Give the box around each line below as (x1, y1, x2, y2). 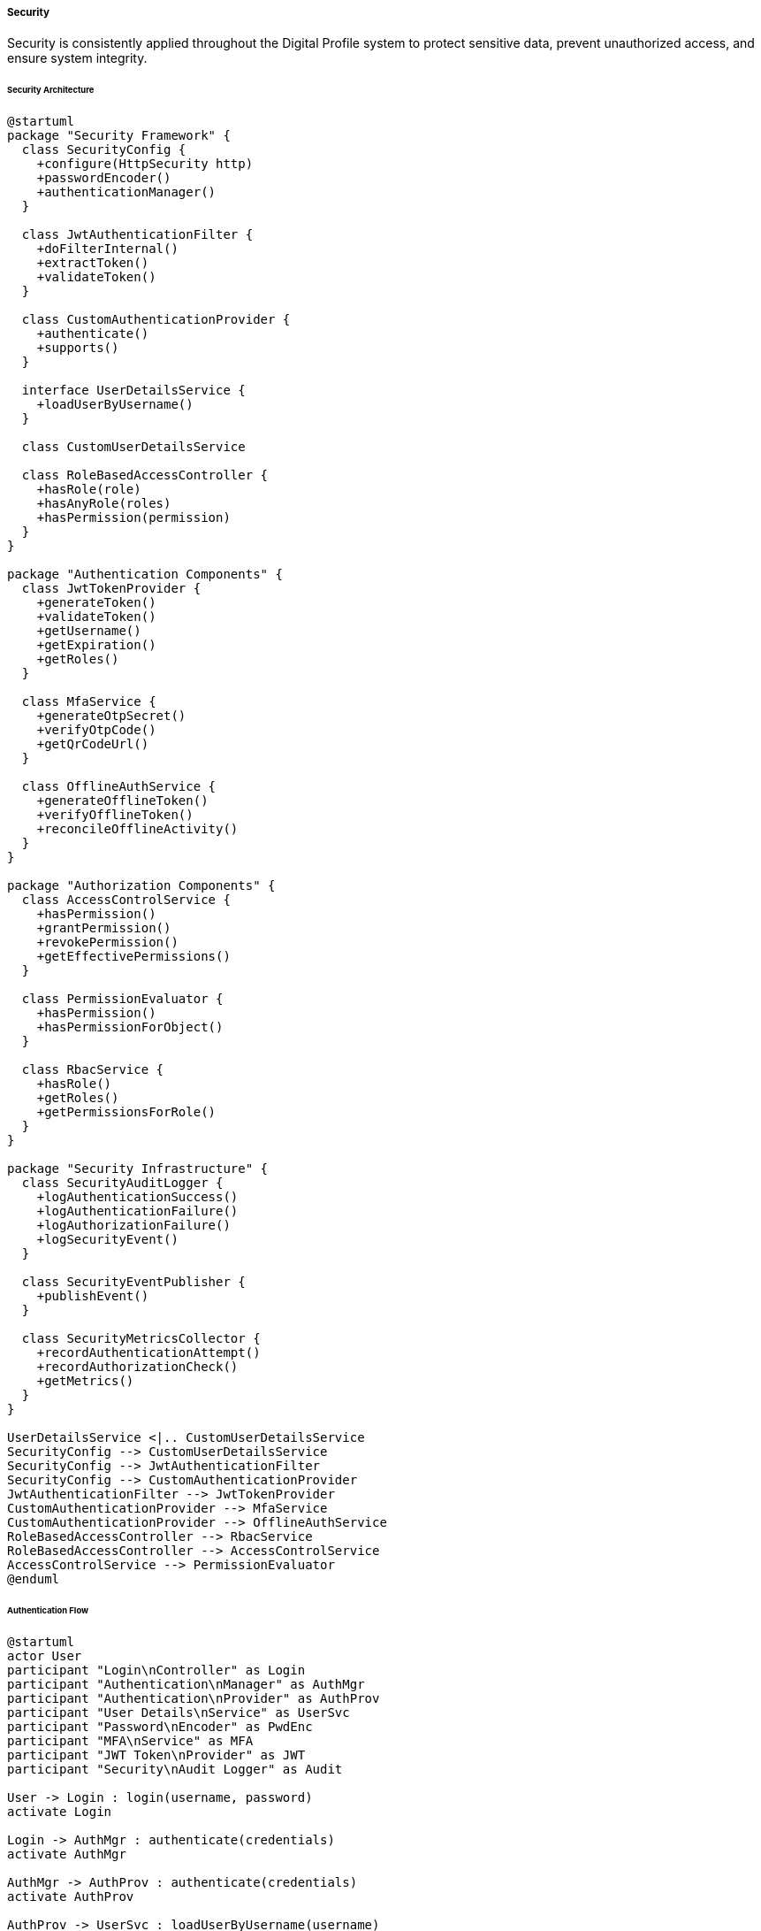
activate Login (7, 1804, 112, 1819)
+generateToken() (36, 595, 156, 610)
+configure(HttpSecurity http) (36, 157, 254, 172)
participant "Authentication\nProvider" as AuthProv (7, 1690, 380, 1705)
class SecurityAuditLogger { (21, 1176, 224, 1191)
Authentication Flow (7, 1605, 88, 1615)
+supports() (36, 341, 119, 356)
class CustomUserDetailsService (21, 440, 246, 455)
